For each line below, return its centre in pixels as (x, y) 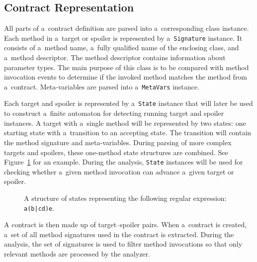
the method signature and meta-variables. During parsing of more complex (118, 142)
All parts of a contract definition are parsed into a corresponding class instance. (127, 28)
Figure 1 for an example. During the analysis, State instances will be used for (124, 162)
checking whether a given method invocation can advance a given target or (119, 171)
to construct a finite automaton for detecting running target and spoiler (114, 113)
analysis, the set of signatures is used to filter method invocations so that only (123, 244)
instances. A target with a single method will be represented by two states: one (125, 123)
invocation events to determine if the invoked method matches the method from (126, 77)
